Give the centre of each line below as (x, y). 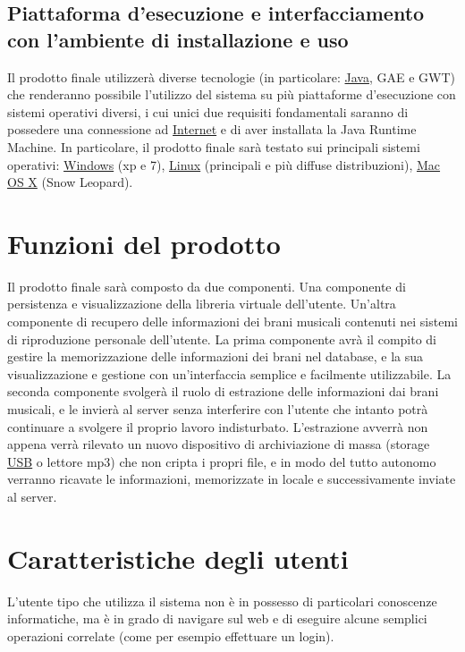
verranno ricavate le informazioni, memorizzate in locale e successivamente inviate (232, 479)
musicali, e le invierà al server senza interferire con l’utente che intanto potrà (218, 409)
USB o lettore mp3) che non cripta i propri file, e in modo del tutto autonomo (222, 461)
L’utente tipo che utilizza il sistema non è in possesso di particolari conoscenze (222, 601)
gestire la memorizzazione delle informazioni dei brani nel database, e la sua (216, 356)
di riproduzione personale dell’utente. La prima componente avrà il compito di (222, 339)
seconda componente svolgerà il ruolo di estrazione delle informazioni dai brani (223, 391)
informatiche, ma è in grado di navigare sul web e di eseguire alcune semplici (217, 618)
